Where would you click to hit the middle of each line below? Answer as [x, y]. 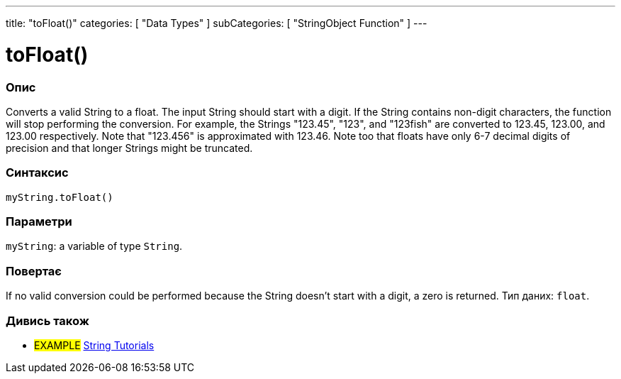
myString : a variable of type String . [94, 246]
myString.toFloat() [60, 197]
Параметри [39, 221]
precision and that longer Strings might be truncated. [129, 148]
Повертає [34, 271]
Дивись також [47, 320]
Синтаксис [37, 173]
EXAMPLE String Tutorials [94, 345]
